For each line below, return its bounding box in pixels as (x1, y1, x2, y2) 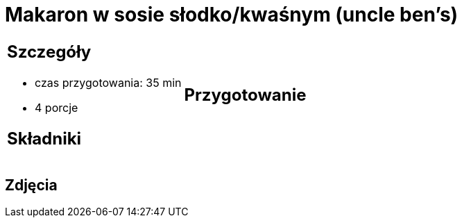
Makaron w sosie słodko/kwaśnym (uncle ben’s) (5, 3, 459, 26)
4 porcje (35, 100, 78, 115)
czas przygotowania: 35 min (35, 75, 182, 90)
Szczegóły (7, 41, 92, 62)
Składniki (7, 128, 82, 149)
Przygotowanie (184, 85, 307, 106)
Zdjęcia (5, 176, 58, 194)
